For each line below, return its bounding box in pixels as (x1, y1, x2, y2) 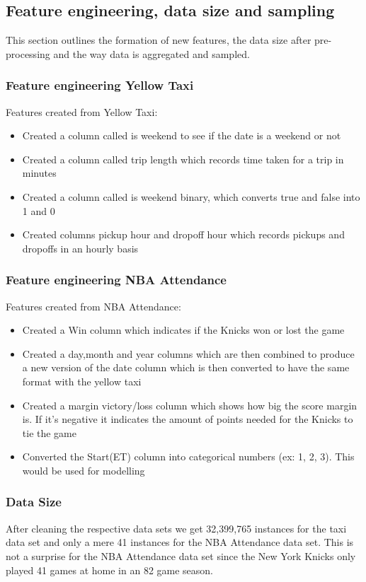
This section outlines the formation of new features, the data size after (6, 33, 311, 47)
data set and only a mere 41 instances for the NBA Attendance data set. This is (6, 535, 354, 549)
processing (6, 46, 50, 61)
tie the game (22, 425, 76, 440)
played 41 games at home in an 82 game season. (6, 562, 214, 577)
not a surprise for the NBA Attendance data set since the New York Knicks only (6, 548, 356, 563)
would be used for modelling (22, 462, 145, 477)
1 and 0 (22, 203, 55, 218)
